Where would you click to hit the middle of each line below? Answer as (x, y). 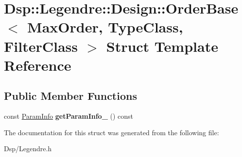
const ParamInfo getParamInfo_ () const (69, 116)
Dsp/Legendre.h (28, 149)
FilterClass (41, 46)
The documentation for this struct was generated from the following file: (112, 132)
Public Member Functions (70, 96)
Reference (38, 65)
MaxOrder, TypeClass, (105, 27)
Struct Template (162, 46)
